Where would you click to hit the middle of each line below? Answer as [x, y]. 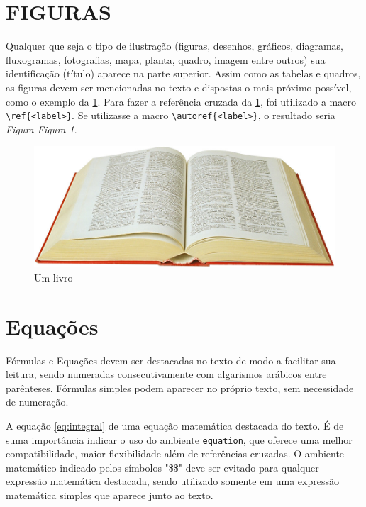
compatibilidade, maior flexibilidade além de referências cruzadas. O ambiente [175, 453]
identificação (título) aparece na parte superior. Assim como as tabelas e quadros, [183, 73]
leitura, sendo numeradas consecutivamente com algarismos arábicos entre [166, 374]
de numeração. [37, 402]
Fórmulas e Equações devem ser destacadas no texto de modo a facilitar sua [171, 360]
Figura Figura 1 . [41, 129]
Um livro [54, 277]
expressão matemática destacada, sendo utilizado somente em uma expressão [172, 481]
